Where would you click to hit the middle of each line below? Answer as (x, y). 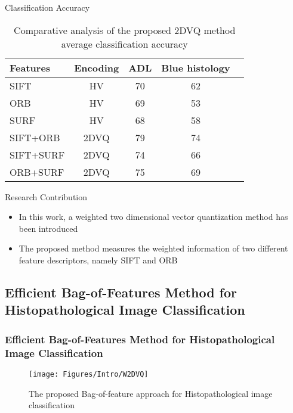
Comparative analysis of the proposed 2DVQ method (125, 30)
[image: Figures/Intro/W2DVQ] (89, 374)
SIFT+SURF (37, 154)
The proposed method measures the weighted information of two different (153, 248)
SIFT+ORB (35, 137)
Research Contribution (46, 196)
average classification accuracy (124, 44)
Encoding (97, 67)
